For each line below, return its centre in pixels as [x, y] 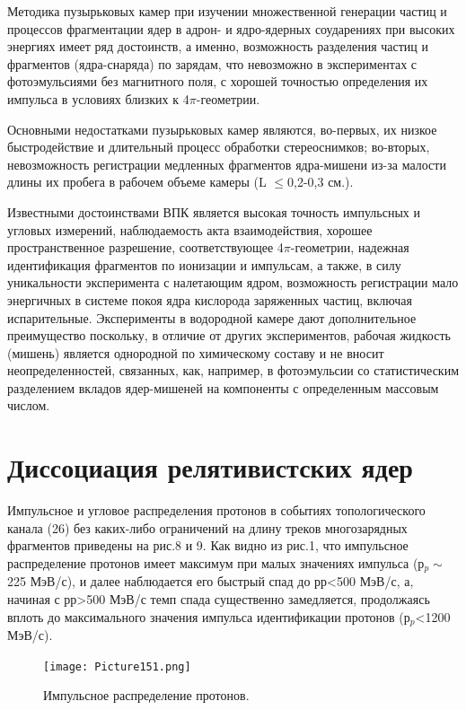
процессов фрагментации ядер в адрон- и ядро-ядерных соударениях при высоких [231, 28]
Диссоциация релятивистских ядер [210, 467]
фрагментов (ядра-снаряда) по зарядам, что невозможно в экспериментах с [212, 63]
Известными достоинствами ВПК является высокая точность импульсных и [214, 211]
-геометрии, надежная [350, 247]
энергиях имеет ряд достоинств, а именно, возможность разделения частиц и [218, 46]
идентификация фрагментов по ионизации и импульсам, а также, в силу [204, 264]
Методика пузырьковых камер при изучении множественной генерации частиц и [227, 11]
